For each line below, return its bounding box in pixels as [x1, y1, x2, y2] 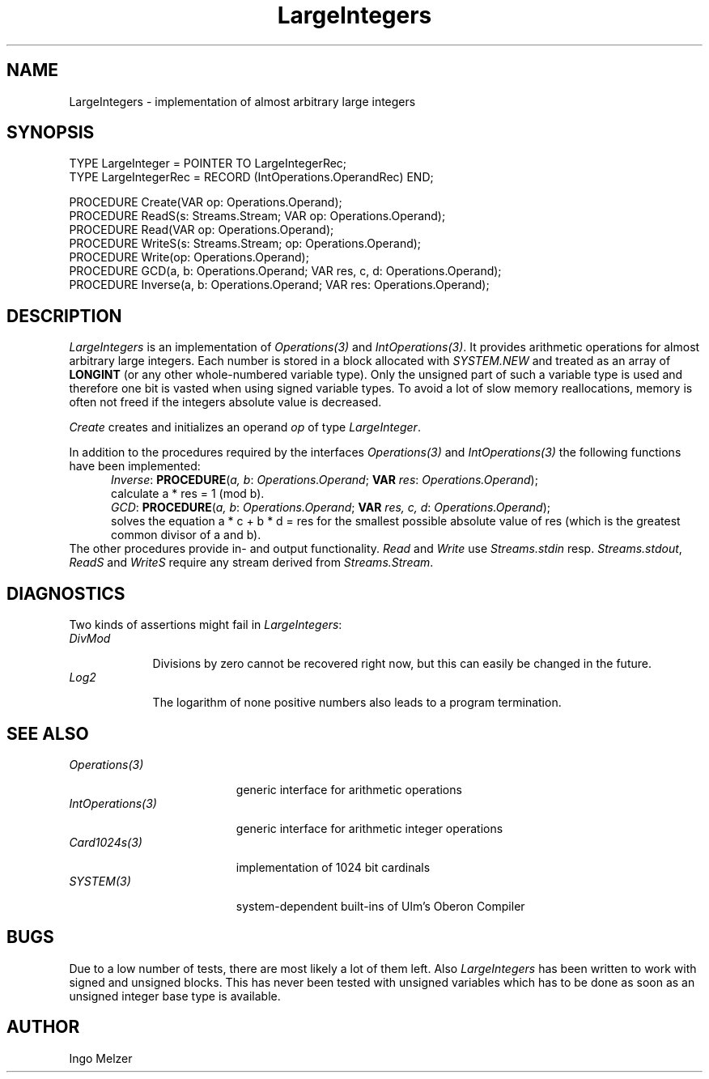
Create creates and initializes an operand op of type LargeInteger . [69, 420, 421, 435]
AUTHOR [6, 1017, 80, 1038]
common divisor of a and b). [111, 528, 261, 542]
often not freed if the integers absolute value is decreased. [69, 395, 382, 410]
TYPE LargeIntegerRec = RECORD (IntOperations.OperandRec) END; [69, 170, 434, 185]
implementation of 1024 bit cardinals [236, 860, 431, 874]
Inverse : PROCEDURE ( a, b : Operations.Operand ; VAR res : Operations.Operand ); [111, 473, 538, 487]
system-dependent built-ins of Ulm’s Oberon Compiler [236, 898, 525, 913]
